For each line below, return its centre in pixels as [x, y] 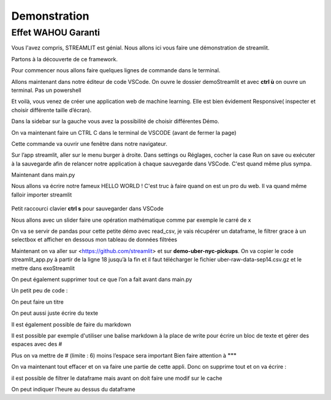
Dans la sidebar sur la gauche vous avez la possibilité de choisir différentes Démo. [115, 121]
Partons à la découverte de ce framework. [64, 59]
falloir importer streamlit [42, 194]
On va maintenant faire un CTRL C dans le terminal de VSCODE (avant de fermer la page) [124, 132]
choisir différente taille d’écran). [51, 110]
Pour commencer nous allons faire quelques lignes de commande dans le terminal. [116, 70]
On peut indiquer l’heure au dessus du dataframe [73, 389]
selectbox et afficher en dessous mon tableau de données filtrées [94, 240]
